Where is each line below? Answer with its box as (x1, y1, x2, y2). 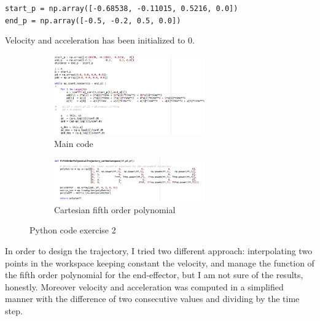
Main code (54, 137, 93, 149)
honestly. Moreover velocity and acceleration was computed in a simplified (5, 280, 284, 293)
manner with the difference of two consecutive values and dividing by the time (5, 292, 300, 305)
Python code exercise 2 (29, 224, 116, 236)
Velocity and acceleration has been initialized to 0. (5, 34, 195, 47)
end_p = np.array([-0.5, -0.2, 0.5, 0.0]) (5, 16, 181, 25)
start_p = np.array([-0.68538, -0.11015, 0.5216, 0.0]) (5, 4, 238, 13)
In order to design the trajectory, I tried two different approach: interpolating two (5, 244, 313, 257)
